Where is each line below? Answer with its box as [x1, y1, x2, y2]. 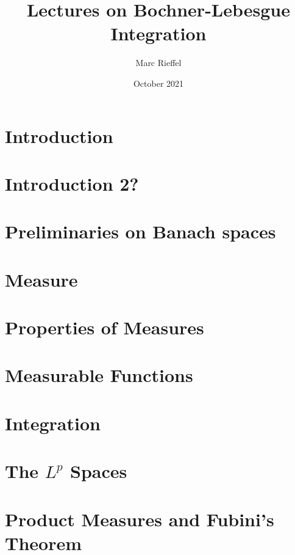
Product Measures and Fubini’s [5, 506, 274, 531]
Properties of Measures [5, 315, 204, 339]
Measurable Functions [5, 362, 193, 388]
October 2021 [133, 76, 184, 89]
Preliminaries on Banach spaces [5, 219, 276, 244]
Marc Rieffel [135, 56, 182, 69]
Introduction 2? [5, 171, 139, 196]
